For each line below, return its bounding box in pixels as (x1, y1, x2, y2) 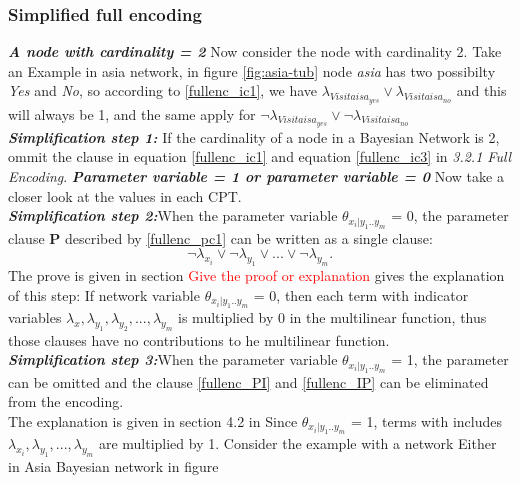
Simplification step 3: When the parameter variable (8, 349, 338, 370)
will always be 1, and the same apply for (8, 103, 256, 124)
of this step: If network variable (8, 284, 200, 305)
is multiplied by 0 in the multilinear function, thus (178, 306, 487, 327)
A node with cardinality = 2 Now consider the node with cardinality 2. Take (8, 41, 502, 62)
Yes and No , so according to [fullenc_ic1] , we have (8, 80, 318, 101)
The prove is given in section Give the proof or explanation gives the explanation (8, 264, 505, 285)
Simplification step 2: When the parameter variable (8, 205, 338, 226)
